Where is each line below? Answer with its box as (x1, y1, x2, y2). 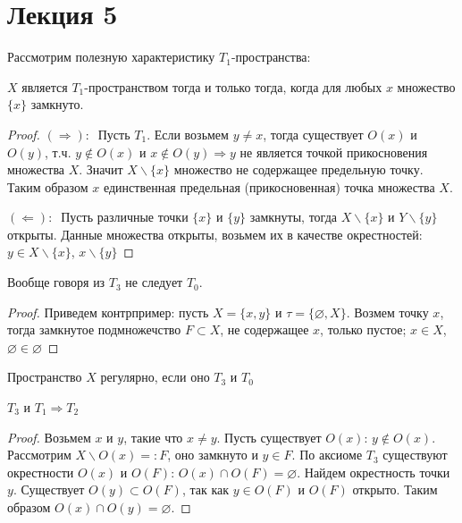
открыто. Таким (352, 480, 438, 499)
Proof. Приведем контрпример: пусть (7, 302, 209, 321)
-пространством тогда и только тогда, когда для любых (84, 77, 382, 96)
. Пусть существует (216, 427, 322, 446)
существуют (382, 445, 448, 464)
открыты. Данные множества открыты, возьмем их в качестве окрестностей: (7, 224, 423, 243)
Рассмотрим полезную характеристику (7, 47, 215, 66)
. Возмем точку (346, 302, 429, 321)
